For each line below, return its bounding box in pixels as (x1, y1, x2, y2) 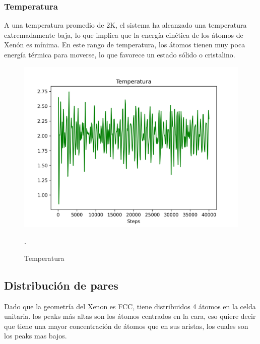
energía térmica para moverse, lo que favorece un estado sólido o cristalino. (4, 49, 235, 59)
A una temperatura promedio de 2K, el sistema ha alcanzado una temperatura (4, 20, 247, 30)
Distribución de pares (4, 277, 118, 293)
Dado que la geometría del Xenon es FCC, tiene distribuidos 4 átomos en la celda (4, 301, 256, 311)
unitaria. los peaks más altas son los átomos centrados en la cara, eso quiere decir (4, 311, 256, 321)
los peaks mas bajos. (4, 330, 67, 341)
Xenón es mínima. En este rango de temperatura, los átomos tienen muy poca (4, 39, 245, 50)
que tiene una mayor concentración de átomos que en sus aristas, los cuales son (4, 320, 248, 331)
